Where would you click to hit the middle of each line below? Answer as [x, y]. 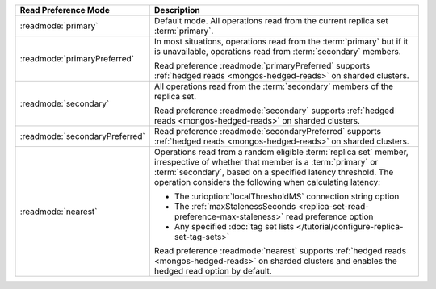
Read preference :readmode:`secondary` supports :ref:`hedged [274, 111]
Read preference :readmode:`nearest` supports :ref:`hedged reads [280, 251]
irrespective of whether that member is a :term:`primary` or [266, 162]
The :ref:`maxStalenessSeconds [235, 206]
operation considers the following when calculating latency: [267, 182]
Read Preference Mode [65, 10]
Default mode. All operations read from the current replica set [271, 21]
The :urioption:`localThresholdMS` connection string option [287, 196]
